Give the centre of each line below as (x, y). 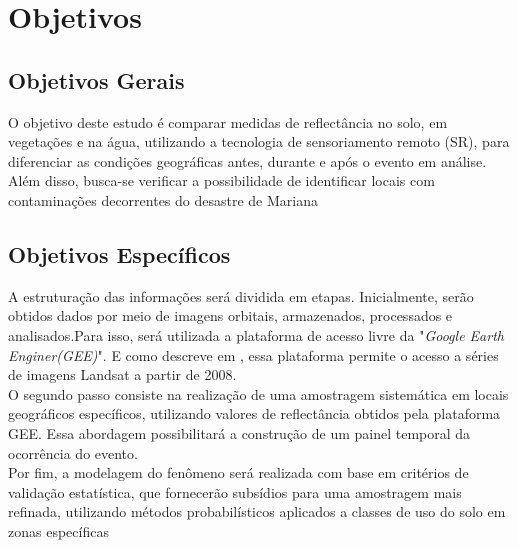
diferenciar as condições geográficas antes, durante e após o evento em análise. (247, 160)
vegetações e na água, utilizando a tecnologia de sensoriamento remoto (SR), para (259, 141)
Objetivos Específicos (119, 253)
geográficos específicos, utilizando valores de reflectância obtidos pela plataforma (254, 413)
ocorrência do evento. (73, 452)
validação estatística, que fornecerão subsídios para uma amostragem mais (235, 491)
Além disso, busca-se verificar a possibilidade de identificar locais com (221, 180)
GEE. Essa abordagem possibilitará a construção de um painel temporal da (239, 432)
